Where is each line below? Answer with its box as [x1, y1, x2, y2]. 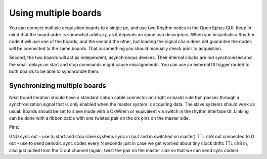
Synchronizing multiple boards [9, 81, 106, 90]
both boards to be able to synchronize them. [9, 68, 100, 74]
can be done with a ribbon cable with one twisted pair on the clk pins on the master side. [9, 115, 190, 121]
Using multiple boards [9, 7, 102, 18]
